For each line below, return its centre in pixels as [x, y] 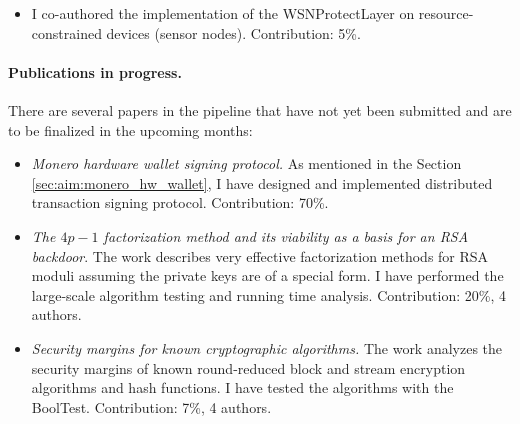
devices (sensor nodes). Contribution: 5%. [233, 32]
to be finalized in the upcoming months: [130, 129]
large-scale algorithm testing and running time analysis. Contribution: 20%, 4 [268, 294]
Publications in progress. [95, 71]
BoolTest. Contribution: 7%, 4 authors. [151, 406]
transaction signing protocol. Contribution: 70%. [180, 202]
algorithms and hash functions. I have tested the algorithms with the [242, 387]
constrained [66, 32]
